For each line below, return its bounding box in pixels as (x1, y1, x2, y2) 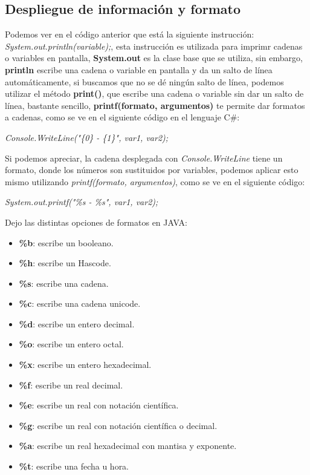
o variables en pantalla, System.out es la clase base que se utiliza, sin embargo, (5, 51, 303, 64)
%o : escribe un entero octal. (19, 338, 124, 350)
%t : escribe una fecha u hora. (19, 460, 129, 473)
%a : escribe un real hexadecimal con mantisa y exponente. (19, 439, 237, 452)
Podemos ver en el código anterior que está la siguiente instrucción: (5, 28, 254, 41)
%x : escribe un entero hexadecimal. (19, 358, 152, 371)
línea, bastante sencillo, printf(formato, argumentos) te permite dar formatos (5, 99, 305, 111)
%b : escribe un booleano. (19, 236, 114, 249)
